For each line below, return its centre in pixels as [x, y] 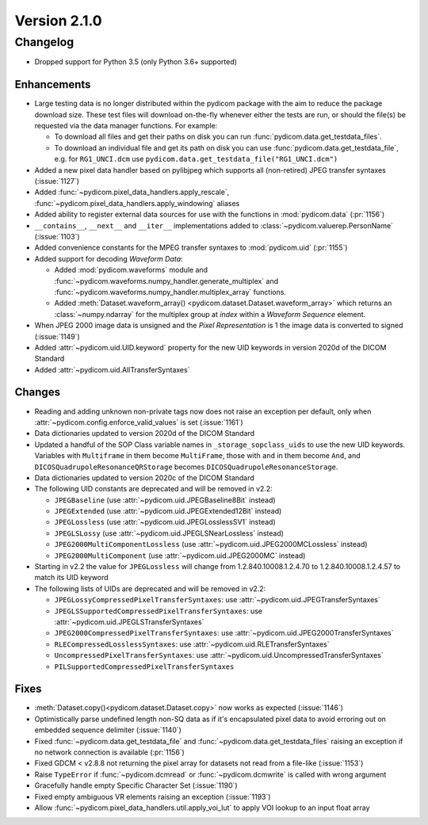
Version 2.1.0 [58, 21]
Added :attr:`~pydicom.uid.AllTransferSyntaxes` [112, 369]
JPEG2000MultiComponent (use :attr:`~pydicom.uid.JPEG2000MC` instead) [180, 556]
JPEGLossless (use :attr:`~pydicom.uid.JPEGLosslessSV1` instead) [165, 522]
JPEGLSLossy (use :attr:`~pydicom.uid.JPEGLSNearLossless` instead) [169, 533]
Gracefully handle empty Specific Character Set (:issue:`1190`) [136, 785]
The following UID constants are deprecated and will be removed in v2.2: [153, 489]
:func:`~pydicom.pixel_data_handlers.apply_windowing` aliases [137, 203]
